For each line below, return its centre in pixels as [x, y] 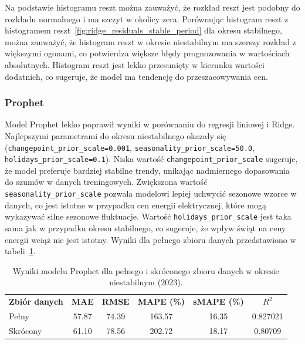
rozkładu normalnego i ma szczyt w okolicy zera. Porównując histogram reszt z [147, 18]
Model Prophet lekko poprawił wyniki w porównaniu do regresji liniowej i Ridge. [150, 124]
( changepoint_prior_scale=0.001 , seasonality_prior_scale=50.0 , [130, 147]
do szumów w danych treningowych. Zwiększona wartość [106, 182]
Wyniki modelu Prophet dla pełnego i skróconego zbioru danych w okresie [146, 270]
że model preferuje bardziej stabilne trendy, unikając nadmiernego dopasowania [148, 170]
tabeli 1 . [20, 251]
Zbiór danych [36, 301]
